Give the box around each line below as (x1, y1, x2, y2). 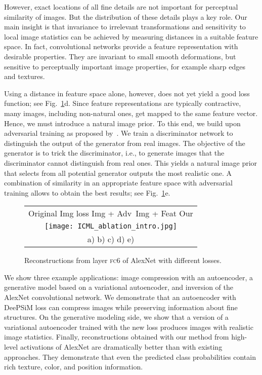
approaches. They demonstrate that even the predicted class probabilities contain (4, 351, 256, 362)
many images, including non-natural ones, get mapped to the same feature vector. (4, 107, 258, 118)
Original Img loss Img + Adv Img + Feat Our (28, 207, 193, 219)
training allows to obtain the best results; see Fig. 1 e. (4, 187, 170, 198)
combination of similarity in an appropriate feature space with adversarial (4, 177, 233, 188)
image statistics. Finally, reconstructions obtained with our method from (4, 331, 229, 342)
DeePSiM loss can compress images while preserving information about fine (4, 302, 238, 312)
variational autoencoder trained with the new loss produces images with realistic (4, 321, 253, 332)
